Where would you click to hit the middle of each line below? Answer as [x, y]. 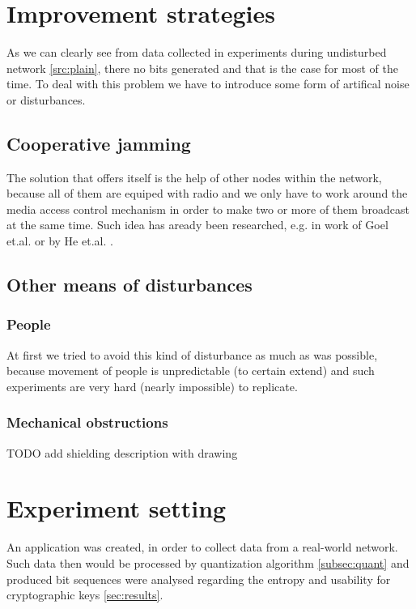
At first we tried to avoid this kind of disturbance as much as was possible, [192, 354]
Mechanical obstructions [87, 422]
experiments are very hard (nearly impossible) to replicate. [152, 386]
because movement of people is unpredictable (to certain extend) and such [191, 371]
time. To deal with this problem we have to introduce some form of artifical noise [208, 84]
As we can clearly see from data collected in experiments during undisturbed [197, 52]
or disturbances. [46, 99]
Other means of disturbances [129, 285]
